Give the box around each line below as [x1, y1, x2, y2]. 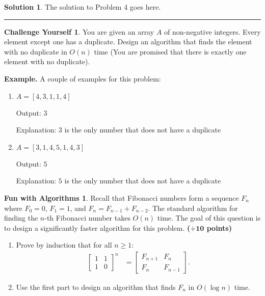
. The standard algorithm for [148, 202, 238, 213]
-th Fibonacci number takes [44, 212, 130, 223]
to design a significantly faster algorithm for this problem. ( [4, 222, 191, 233]
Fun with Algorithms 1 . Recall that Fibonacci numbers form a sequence [4, 192, 239, 203]
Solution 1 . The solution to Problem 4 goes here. [4, 2, 161, 12]
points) [206, 222, 232, 233]
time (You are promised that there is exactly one [94, 46, 247, 57]
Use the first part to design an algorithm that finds [16, 281, 176, 292]
